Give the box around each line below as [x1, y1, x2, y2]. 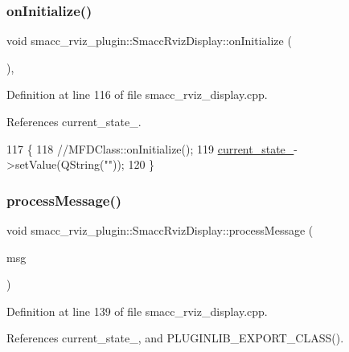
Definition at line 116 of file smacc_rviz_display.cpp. [6, 86, 268, 103]
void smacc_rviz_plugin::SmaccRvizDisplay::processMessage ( [6, 222, 314, 238]
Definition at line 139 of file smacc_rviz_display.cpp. [6, 302, 268, 319]
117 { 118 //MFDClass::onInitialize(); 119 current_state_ [6, 140, 294, 157]
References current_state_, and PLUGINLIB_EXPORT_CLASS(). [6, 329, 344, 346]
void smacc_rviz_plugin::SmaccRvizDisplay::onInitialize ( [6, 32, 292, 49]
